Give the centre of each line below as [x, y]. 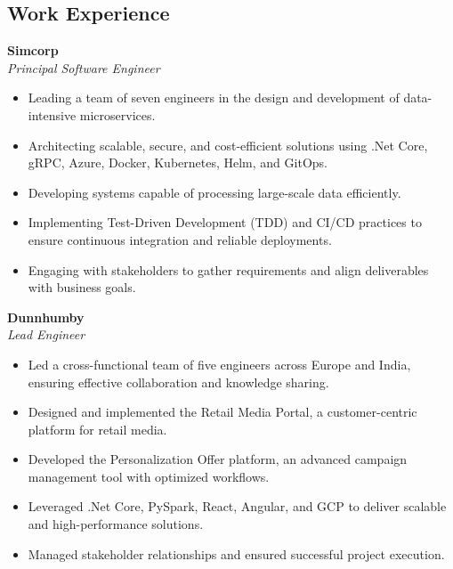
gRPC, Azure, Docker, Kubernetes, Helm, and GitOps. [178, 163]
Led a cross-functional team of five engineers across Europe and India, [219, 364]
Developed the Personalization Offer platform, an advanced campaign [218, 459]
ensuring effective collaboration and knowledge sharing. [178, 382]
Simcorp [33, 50]
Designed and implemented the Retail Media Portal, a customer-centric [222, 412]
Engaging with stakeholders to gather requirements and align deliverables [228, 269]
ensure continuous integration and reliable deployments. [180, 239]
